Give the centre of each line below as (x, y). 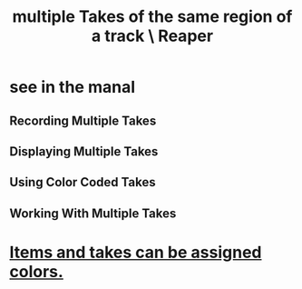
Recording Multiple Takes (83, 120)
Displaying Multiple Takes (84, 151)
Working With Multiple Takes (93, 213)
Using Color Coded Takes (83, 182)
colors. (36, 271)
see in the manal (73, 87)
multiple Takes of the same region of (152, 17)
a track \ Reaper (152, 36)
